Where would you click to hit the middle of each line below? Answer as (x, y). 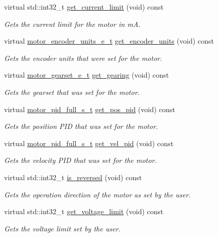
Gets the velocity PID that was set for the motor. (81, 160)
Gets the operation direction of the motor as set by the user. (98, 194)
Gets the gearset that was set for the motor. (72, 92)
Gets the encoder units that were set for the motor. (83, 58)
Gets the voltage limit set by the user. (63, 228)
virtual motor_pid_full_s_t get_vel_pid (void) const (89, 143)
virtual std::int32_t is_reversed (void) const (73, 177)
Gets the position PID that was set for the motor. (81, 126)
